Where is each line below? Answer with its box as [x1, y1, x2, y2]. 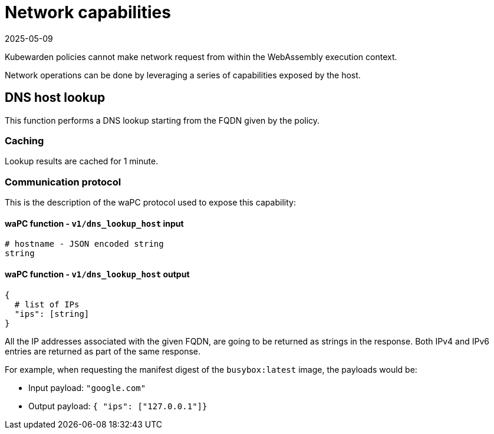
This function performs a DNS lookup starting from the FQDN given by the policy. [5, 115, 320, 125]
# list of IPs [14, 299, 80, 309]
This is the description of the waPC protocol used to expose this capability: [5, 197, 296, 208]
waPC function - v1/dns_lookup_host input [5, 218, 184, 228]
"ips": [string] [14, 309, 90, 319]
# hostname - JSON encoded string [5, 239, 164, 249]
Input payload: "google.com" [28, 382, 146, 393]
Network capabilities [5, 2, 171, 22]
